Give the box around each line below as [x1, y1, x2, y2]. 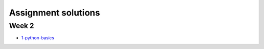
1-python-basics [21, 35, 55, 41]
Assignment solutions [9, 7, 100, 18]
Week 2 [9, 21, 34, 30]
